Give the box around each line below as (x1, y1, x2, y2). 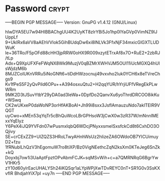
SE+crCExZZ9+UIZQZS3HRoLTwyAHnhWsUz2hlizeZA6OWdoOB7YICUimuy (5, 134, 159, 140)
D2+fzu (5, 139, 21, 145)
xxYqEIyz (5, 118, 24, 124)
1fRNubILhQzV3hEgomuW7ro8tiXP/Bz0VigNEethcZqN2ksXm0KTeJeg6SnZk (5, 144, 160, 150)
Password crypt (5, 3, 70, 14)
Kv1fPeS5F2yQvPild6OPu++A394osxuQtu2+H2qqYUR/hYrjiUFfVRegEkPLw (5, 81, 158, 87)
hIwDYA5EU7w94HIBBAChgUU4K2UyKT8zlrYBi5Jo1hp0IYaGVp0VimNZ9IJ (5, 29, 158, 35)
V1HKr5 (5, 160, 21, 166)
